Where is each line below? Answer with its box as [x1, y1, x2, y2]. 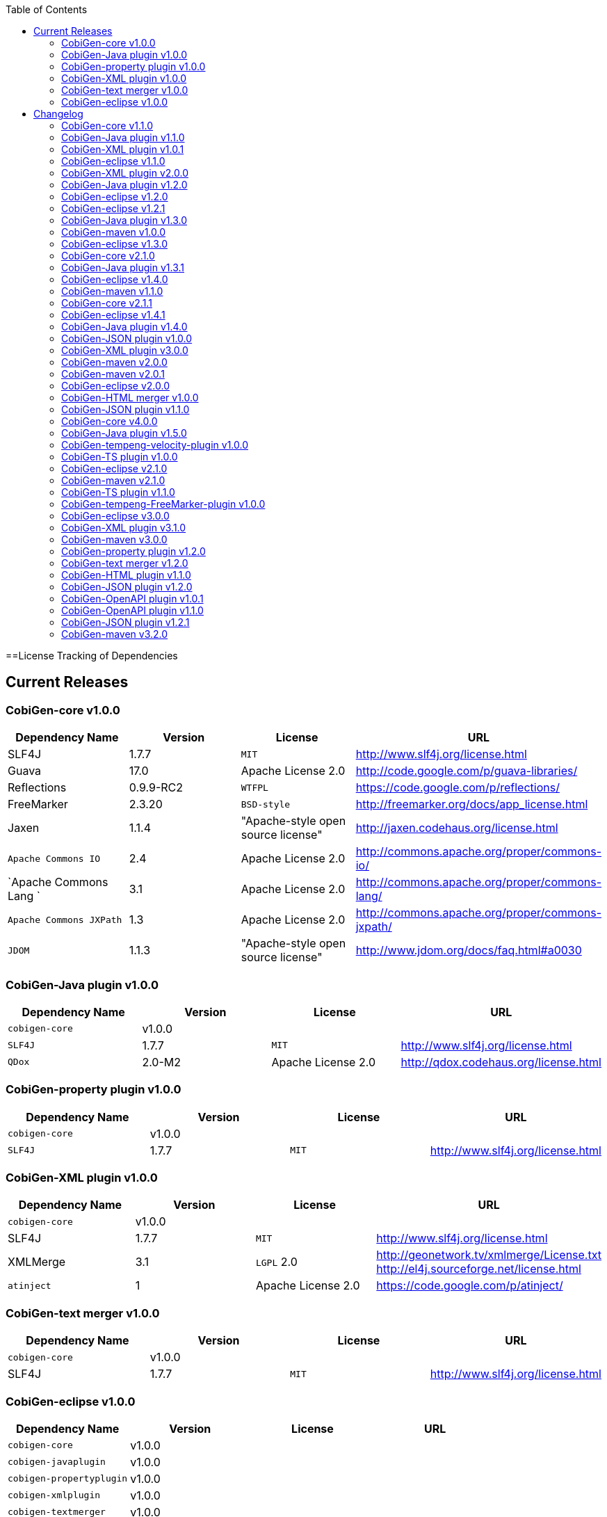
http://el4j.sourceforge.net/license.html [376, 1262, 581, 1276]
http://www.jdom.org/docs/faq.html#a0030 [355, 943, 582, 958]
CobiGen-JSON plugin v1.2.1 [61, 616, 190, 628]
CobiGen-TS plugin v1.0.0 [61, 451, 178, 463]
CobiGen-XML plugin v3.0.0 [61, 344, 188, 356]
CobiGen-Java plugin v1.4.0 [61, 321, 188, 332]
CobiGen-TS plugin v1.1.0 [61, 486, 175, 498]
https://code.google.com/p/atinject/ [376, 1278, 563, 1293]
